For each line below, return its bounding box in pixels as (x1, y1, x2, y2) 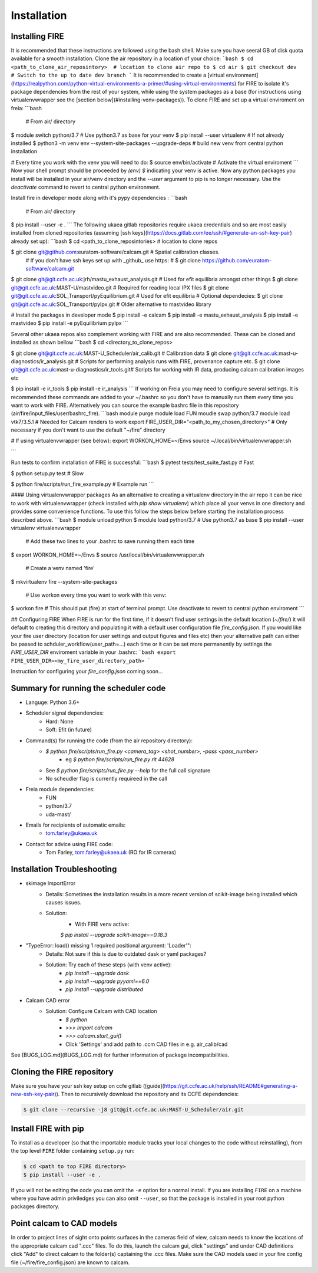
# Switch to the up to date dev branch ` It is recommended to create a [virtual (11, 71, 225, 79)
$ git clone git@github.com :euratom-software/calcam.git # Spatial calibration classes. (11, 248, 220, 256)
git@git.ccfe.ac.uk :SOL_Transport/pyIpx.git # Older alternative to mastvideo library (11, 301, 211, 308)
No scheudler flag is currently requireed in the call (45, 775, 167, 782)
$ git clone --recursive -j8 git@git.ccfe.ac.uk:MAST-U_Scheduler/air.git (23, 1106, 244, 1113)
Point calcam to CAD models (11, 1218, 118, 1229)
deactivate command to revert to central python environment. (11, 183, 161, 190)
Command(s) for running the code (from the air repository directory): (25, 737, 193, 744)
